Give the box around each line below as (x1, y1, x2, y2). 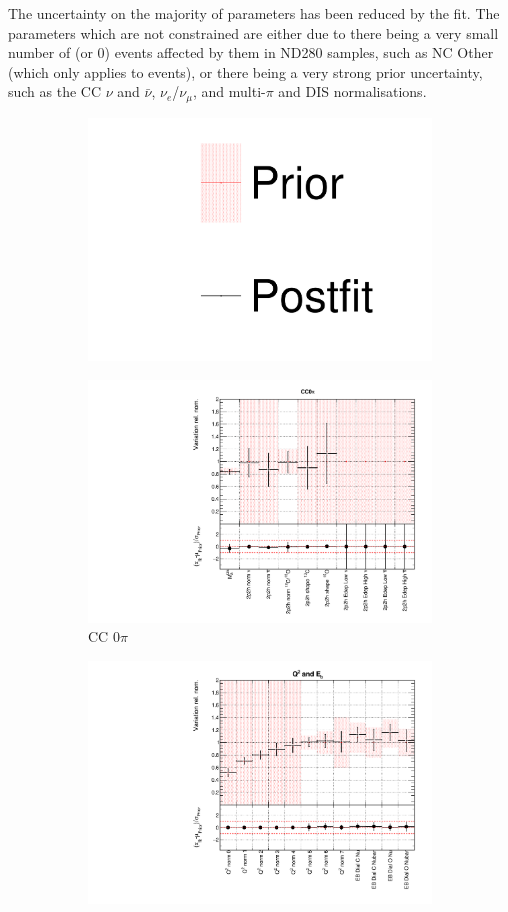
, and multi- (192, 81, 266, 102)
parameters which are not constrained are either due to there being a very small (8, 22, 499, 43)
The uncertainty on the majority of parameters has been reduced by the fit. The (8, 3, 500, 23)
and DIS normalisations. (278, 81, 427, 102)
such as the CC (8, 81, 102, 102)
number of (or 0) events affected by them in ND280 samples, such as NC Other (8, 42, 494, 63)
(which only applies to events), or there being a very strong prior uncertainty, (8, 61, 483, 82)
